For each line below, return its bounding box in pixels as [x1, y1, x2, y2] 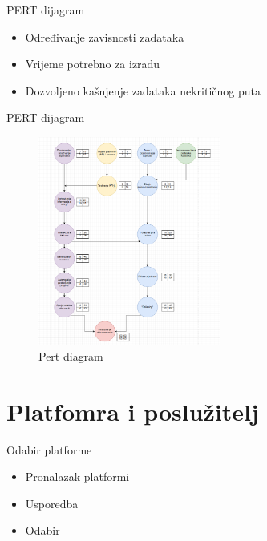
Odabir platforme [6, 441, 92, 458]
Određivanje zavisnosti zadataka [25, 28, 184, 45]
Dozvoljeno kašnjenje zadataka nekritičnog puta [25, 82, 261, 99]
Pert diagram [38, 347, 103, 364]
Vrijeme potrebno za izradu [25, 55, 160, 72]
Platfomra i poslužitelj [6, 394, 259, 427]
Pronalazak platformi [25, 468, 130, 485]
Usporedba [25, 495, 79, 511]
